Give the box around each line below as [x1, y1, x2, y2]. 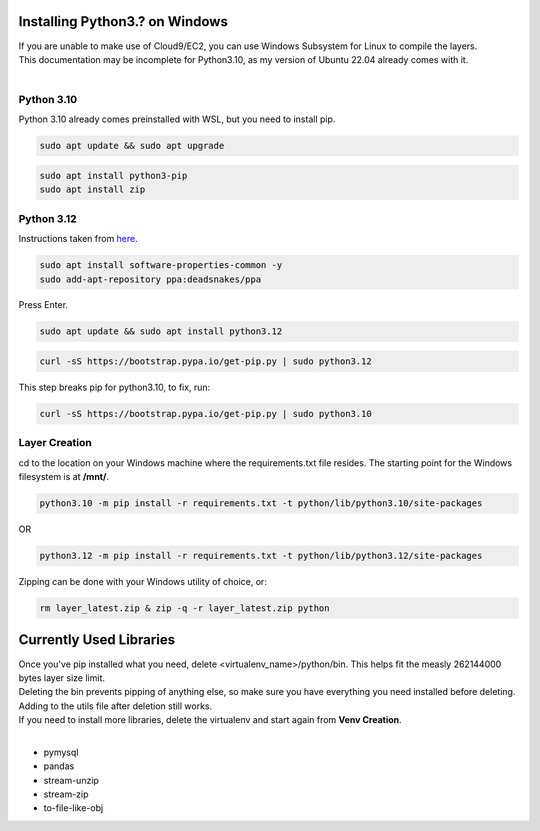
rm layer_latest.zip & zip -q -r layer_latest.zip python [39, 603, 330, 614]
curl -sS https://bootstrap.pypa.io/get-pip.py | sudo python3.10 [39, 408, 372, 420]
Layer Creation [18, 436, 92, 450]
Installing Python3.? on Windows [18, 13, 229, 30]
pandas [43, 760, 75, 772]
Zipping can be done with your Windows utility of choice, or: [18, 576, 267, 588]
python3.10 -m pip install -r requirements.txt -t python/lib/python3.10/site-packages [39, 498, 483, 509]
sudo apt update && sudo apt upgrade [39, 140, 225, 152]
